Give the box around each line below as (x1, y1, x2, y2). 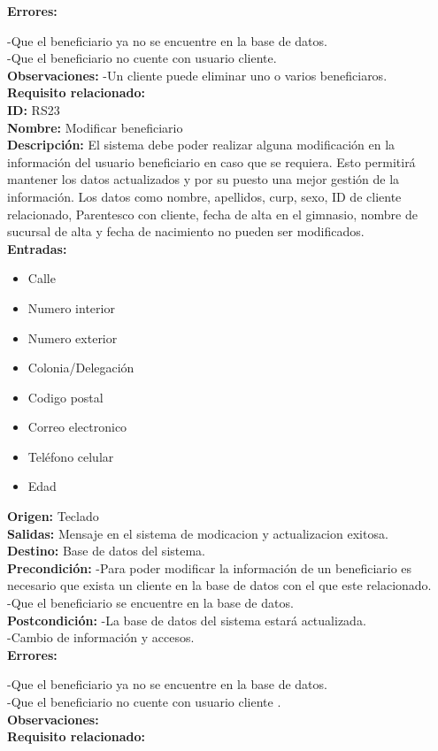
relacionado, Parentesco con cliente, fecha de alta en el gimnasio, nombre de (7, 204, 418, 223)
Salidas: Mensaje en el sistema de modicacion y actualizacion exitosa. (7, 524, 388, 542)
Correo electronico (27, 418, 127, 436)
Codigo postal (27, 387, 104, 406)
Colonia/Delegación (27, 358, 134, 377)
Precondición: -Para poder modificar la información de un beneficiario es (7, 558, 412, 577)
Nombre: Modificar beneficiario (7, 118, 183, 136)
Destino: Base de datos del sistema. (7, 541, 206, 560)
